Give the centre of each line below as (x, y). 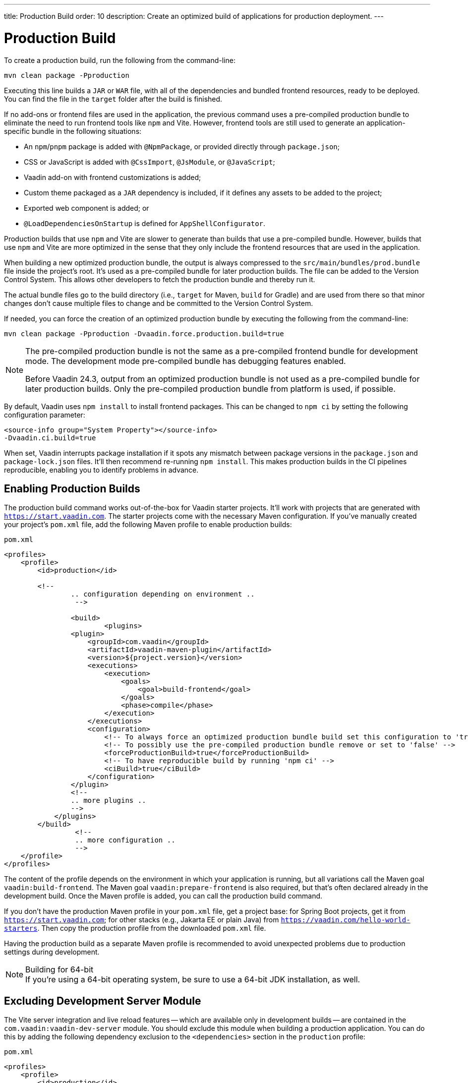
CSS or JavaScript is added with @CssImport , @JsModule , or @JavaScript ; (149, 162)
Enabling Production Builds (72, 488)
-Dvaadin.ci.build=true (50, 438)
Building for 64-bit (59, 970)
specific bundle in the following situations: (73, 131)
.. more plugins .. (108, 801)
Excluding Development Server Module (103, 1001)
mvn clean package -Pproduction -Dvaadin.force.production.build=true (144, 333)
